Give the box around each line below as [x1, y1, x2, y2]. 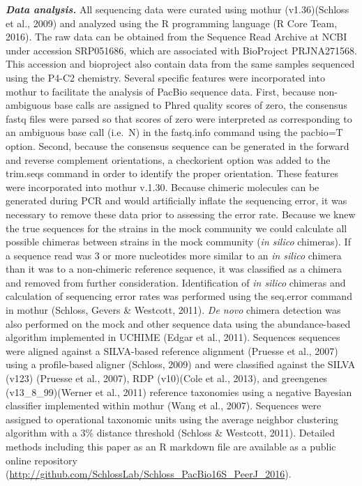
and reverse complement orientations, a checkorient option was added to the [6, 152, 331, 167]
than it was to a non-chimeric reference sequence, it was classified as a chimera [6, 261, 342, 276]
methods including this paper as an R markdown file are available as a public [6, 439, 336, 453]
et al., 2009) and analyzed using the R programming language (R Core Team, [6, 15, 338, 30]
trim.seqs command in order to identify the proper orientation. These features [6, 166, 338, 181]
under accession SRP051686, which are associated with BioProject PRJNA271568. [6, 43, 357, 57]
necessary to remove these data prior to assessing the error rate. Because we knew [6, 206, 356, 221]
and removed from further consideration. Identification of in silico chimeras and [6, 275, 346, 289]
